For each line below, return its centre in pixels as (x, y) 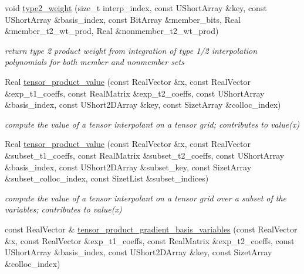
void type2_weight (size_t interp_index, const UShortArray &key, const (136, 8)
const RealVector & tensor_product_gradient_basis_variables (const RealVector (151, 229)
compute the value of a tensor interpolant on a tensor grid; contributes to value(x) (152, 124)
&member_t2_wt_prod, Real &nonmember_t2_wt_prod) (112, 31)
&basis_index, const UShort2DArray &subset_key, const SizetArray (128, 167)
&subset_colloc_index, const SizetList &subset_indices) (107, 178)
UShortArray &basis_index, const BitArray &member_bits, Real (123, 19)
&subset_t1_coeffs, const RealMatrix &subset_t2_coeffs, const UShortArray (145, 155)
